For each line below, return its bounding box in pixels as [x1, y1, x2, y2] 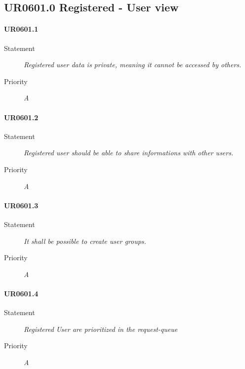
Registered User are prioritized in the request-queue [24, 323, 178, 334]
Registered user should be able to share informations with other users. [24, 147, 234, 158]
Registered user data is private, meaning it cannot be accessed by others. [24, 59, 242, 70]
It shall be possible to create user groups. [24, 235, 146, 246]
